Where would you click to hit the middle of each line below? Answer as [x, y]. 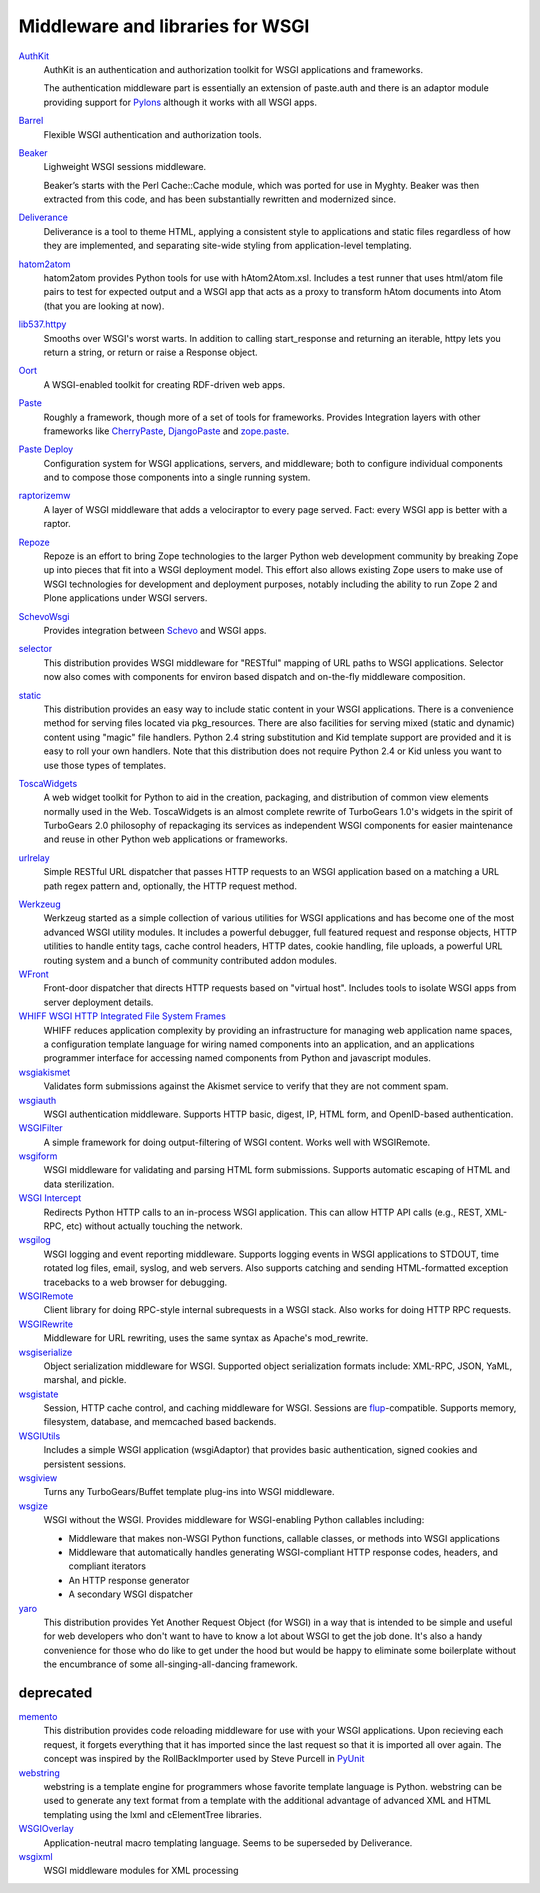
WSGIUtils [39, 1436]
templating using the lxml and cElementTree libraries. [152, 1814]
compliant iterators [107, 1566]
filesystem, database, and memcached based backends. [160, 1422]
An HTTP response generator [129, 1580]
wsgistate [38, 1394]
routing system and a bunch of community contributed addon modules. [190, 960]
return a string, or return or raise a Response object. [151, 352]
